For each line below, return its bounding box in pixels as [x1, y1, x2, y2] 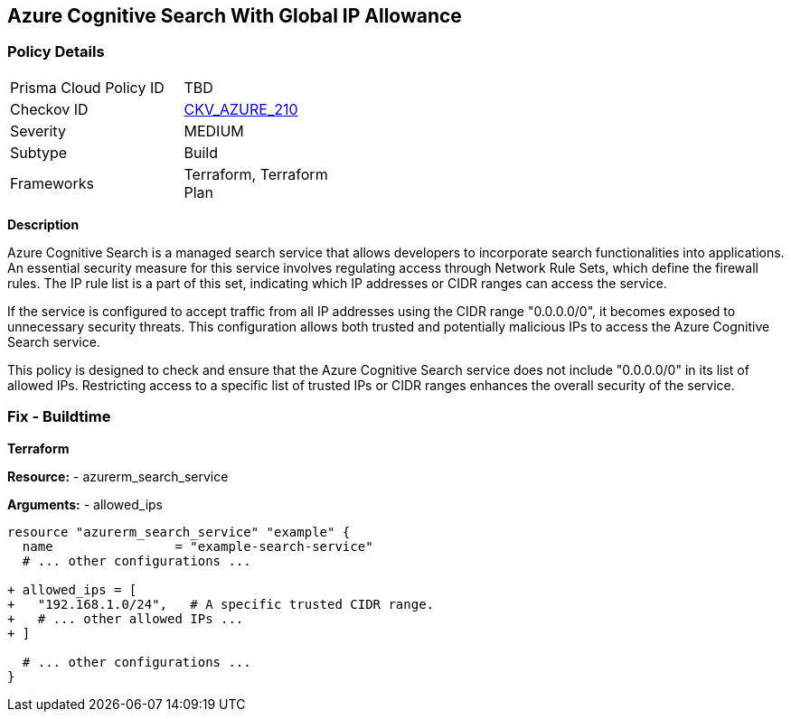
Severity [10, 121, 66, 140]
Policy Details [7, 42, 105, 61]
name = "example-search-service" [22, 538, 373, 554]
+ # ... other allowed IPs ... [7, 611, 244, 626]
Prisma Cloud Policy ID [10, 78, 165, 97]
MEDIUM [184, 121, 244, 140]
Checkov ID [10, 99, 89, 118]
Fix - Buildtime [7, 407, 111, 426]
